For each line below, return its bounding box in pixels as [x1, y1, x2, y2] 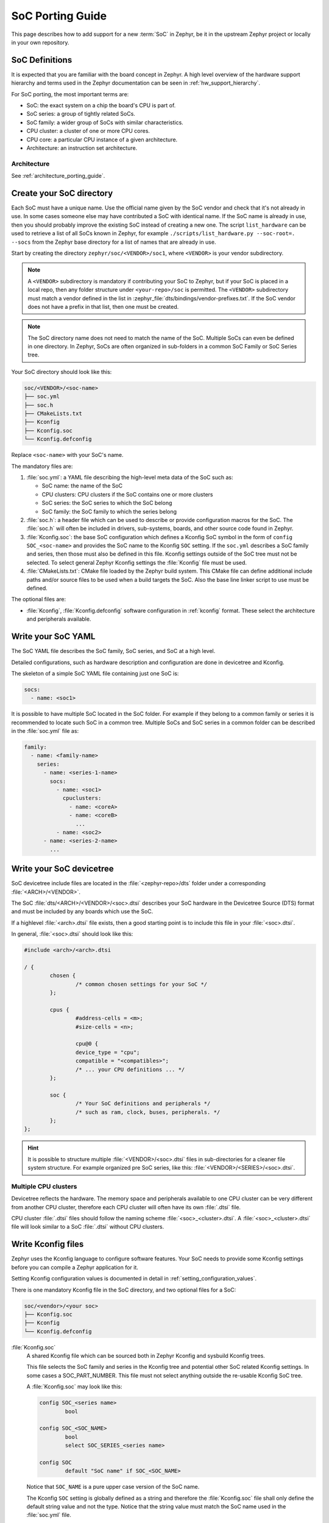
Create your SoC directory [11, 188, 113, 198]
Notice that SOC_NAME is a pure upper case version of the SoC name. [26, 1483, 200, 1491]
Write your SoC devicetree [11, 864, 114, 874]
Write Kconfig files [11, 1239, 84, 1249]
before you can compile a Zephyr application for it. [11, 1263, 138, 1271]
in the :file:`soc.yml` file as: [11, 727, 79, 735]
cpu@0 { [75, 1041, 99, 1047]
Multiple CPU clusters [11, 1182, 77, 1190]
